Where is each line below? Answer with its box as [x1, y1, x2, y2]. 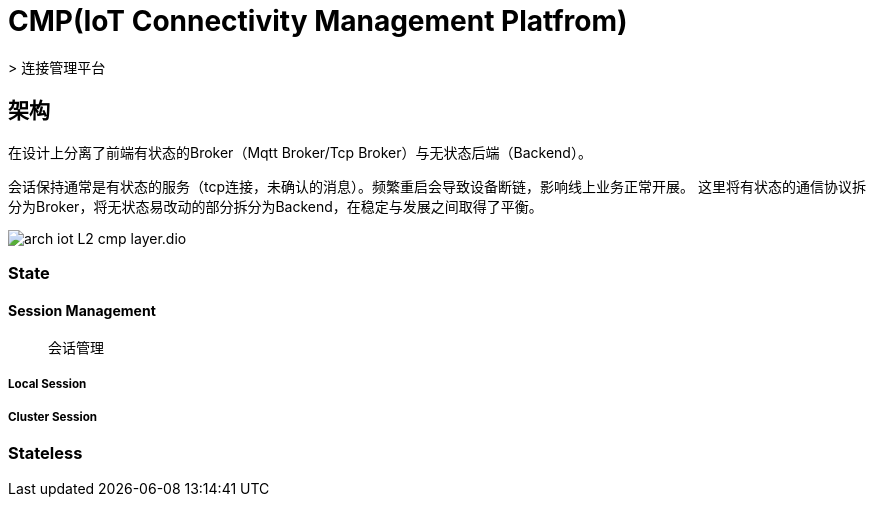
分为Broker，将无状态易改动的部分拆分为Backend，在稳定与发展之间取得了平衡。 [8, 197, 543, 215]
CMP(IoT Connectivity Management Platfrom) [8, 4, 628, 38]
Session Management [8, 301, 156, 319]
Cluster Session [8, 409, 98, 424]
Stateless [8, 443, 83, 464]
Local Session [8, 376, 87, 391]
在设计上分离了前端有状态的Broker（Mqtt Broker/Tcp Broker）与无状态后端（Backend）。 [8, 143, 592, 161]
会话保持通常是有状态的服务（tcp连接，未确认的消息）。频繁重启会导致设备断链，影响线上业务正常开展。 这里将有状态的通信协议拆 [8, 177, 866, 195]
